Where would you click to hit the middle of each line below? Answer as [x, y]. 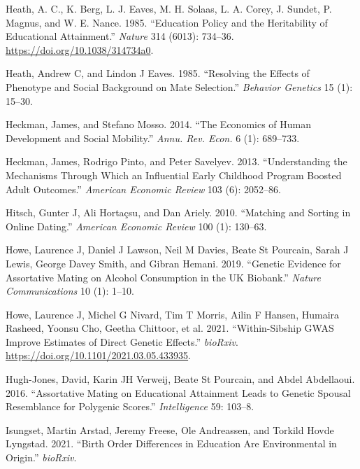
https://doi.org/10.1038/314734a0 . [80, 49]
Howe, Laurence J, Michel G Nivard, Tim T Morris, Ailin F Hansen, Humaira [173, 314]
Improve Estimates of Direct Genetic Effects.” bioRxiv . [122, 341]
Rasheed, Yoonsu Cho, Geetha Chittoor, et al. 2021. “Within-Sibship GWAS [170, 328]
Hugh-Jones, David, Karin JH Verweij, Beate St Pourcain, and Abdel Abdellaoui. [180, 379]
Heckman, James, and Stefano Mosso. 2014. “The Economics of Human [159, 124]
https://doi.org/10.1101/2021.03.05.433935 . [99, 355]
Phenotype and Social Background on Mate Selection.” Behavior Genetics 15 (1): [179, 86]
